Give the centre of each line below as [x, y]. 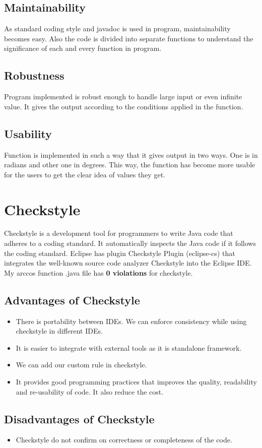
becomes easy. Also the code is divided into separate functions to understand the [129, 38]
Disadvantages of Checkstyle [79, 419]
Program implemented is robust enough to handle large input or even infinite [123, 97]
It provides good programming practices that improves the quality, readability [136, 382]
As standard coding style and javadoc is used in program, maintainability [117, 28]
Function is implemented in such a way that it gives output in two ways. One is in [131, 154]
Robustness [34, 75]
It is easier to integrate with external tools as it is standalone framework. [129, 347]
